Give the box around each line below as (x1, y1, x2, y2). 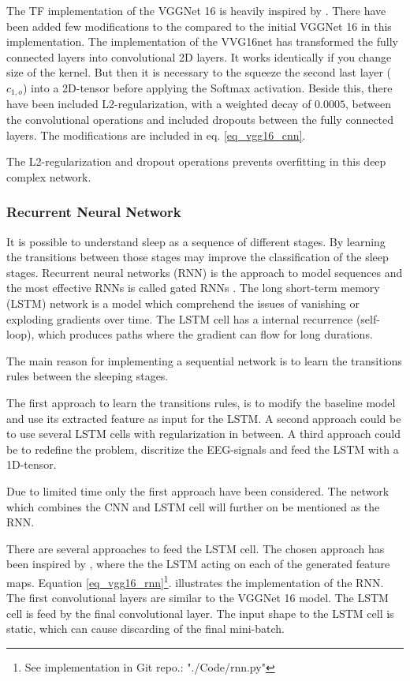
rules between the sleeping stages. (6, 368, 169, 384)
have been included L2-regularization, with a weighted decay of (6, 95, 311, 112)
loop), (6, 326, 35, 342)
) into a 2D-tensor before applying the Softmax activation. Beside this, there (22, 79, 393, 95)
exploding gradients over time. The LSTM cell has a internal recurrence (6, 310, 353, 327)
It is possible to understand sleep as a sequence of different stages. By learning (6, 233, 386, 249)
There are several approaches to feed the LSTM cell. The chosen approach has (6, 540, 385, 556)
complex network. (6, 168, 91, 185)
